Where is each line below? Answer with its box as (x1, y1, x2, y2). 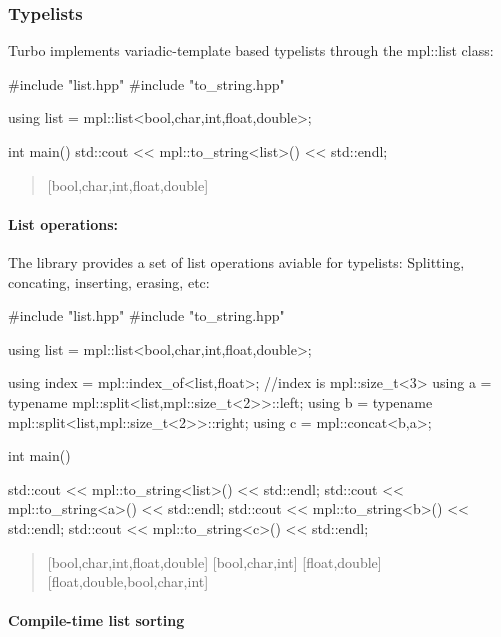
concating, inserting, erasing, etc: (8, 271, 210, 292)
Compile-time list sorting (8, 610, 185, 631)
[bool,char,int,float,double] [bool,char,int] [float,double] (47, 551, 382, 572)
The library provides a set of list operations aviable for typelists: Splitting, (8, 251, 465, 272)
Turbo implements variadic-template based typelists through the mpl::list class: (8, 40, 494, 61)
